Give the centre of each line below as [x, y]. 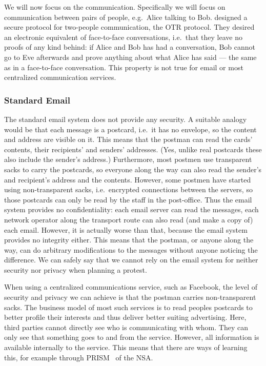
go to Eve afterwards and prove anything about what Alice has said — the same [130, 57]
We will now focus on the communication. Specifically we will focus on [115, 7]
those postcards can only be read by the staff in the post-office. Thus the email [128, 199]
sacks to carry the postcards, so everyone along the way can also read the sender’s [133, 169]
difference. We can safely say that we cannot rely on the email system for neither [131, 260]
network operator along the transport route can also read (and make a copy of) [129, 219]
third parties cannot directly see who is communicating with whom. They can [126, 327]
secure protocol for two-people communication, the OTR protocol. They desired [129, 27]
